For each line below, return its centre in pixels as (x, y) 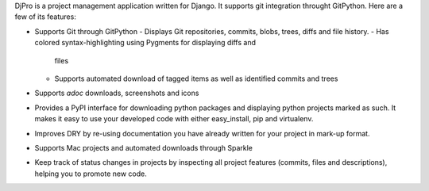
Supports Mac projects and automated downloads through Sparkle (144, 147)
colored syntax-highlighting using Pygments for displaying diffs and (145, 43)
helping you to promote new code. (91, 174)
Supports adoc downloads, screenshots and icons (117, 93)
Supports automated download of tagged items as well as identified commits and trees (196, 78)
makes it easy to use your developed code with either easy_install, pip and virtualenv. (174, 119)
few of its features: (46, 17)
